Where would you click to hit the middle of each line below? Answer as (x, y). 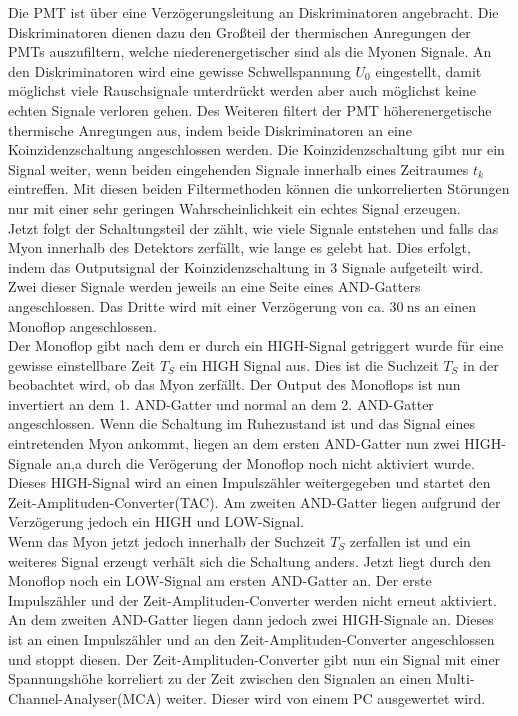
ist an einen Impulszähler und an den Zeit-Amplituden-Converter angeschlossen (251, 639)
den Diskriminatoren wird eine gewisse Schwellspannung (179, 70)
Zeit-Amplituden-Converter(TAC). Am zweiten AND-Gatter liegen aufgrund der (254, 501)
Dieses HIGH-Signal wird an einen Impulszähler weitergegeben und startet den (249, 482)
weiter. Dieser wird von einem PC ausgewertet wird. (326, 697)
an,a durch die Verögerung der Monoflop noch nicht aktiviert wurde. (265, 462)
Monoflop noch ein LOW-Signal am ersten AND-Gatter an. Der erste (220, 580)
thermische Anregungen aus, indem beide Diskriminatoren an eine (210, 129)
